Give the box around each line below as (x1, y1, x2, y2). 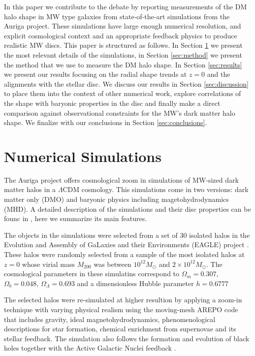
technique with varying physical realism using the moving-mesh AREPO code (4, 304, 238, 314)
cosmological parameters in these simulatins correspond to (4, 268, 180, 279)
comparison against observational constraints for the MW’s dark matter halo (4, 107, 235, 118)
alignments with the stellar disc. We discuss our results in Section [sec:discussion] (4, 78, 249, 89)
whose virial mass (22, 259, 75, 269)
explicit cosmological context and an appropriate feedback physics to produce (4, 30, 237, 40)
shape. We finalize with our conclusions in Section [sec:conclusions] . (4, 117, 207, 128)
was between (94, 259, 131, 269)
